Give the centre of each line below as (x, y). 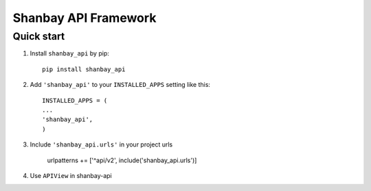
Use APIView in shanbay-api (71, 175)
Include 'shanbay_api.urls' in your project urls (101, 144)
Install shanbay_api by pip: (69, 53)
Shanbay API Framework (85, 18)
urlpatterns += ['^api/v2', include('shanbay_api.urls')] (122, 160)
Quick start (39, 36)
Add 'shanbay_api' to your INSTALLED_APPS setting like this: (120, 85)
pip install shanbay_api (84, 69)
